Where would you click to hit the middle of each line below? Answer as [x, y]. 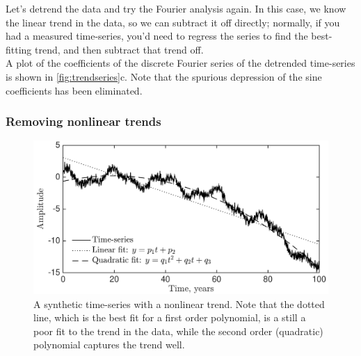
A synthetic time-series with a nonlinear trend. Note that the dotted [179, 304]
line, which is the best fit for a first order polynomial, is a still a [170, 317]
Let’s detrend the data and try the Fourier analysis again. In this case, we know [176, 8]
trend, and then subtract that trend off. [119, 49]
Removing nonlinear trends [83, 121]
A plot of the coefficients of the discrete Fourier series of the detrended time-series [180, 63]
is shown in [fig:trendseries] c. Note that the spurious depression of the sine [164, 76]
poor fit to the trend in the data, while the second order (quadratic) [178, 331]
